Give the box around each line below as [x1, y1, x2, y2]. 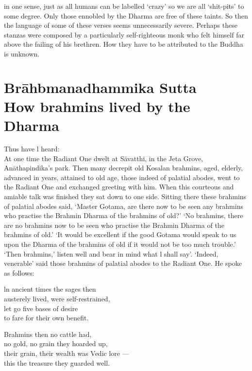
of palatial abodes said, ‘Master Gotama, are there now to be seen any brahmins [4, 201, 243, 211]
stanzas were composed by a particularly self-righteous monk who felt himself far [4, 29, 244, 39]
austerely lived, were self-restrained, [4, 293, 110, 303]
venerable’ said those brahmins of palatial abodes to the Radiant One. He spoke [4, 258, 242, 268]
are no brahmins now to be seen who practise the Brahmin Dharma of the [4, 220, 224, 230]
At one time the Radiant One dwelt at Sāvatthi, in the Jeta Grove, [4, 153, 203, 163]
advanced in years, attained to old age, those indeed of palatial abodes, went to [4, 172, 240, 182]
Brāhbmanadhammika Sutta [4, 77, 197, 97]
